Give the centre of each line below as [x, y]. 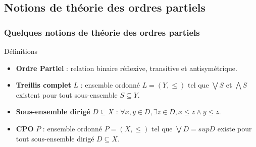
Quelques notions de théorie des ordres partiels [102, 32]
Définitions [21, 51]
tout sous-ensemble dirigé [55, 138]
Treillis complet [43, 85]
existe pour [235, 128]
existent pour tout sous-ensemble [67, 94]
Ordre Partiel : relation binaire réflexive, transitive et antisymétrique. [126, 68]
